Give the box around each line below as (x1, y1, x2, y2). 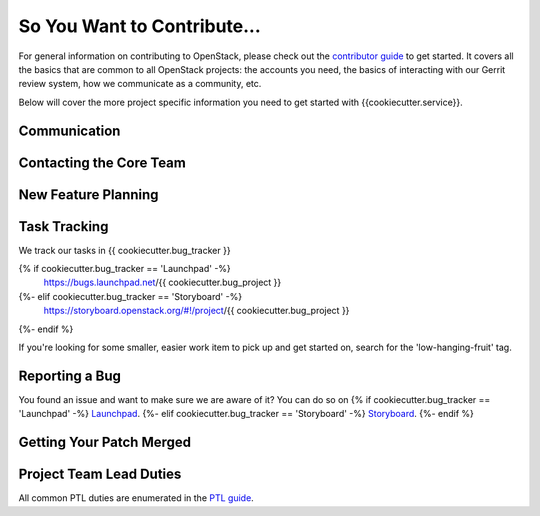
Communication (18, 122, 121, 139)
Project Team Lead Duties (18, 466, 182, 483)
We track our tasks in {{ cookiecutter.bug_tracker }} (18, 244, 231, 256)
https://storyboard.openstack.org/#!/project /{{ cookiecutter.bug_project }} (43, 305, 350, 317)
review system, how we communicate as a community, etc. (18, 78, 262, 90)
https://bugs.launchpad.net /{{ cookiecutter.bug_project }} (43, 276, 282, 289)
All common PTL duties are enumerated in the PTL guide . (18, 492, 254, 504)
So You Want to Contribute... (18, 15, 262, 37)
